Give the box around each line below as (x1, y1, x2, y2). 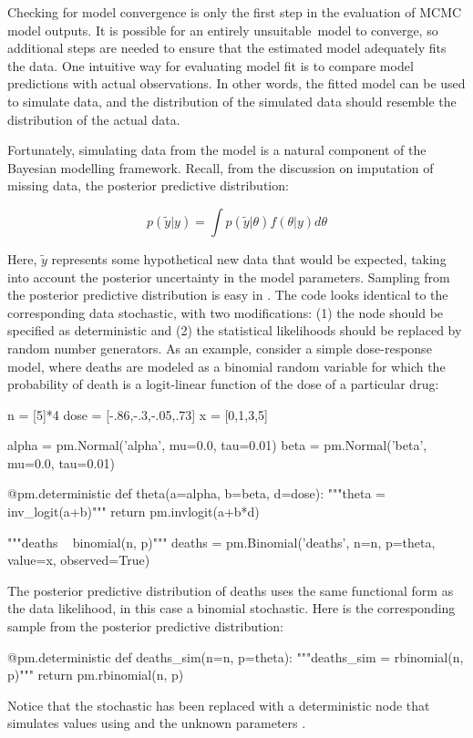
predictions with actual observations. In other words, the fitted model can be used (7, 74, 466, 93)
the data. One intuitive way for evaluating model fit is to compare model (7, 56, 414, 75)
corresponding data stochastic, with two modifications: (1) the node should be (7, 302, 444, 322)
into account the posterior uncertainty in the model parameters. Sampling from (7, 267, 450, 286)
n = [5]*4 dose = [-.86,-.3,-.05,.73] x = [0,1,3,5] (7, 405, 268, 424)
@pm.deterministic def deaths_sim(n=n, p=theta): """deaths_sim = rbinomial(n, (7, 647, 464, 666)
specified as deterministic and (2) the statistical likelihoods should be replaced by (7, 321, 462, 340)
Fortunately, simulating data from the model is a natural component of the (7, 140, 427, 159)
